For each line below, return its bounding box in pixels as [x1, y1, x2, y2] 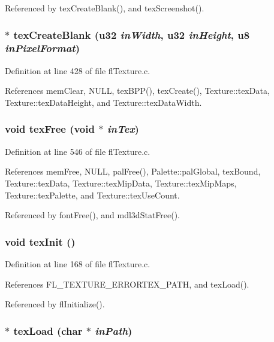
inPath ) [95, 323, 133, 338]
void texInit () [5, 234, 76, 249]
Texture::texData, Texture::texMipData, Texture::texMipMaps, [5, 176, 237, 189]
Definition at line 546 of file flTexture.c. [5, 145, 150, 157]
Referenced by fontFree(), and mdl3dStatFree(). [5, 209, 180, 221]
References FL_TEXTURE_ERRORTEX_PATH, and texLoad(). [5, 277, 249, 290]
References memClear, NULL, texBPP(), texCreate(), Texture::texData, [5, 84, 270, 97]
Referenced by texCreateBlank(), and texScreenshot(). [5, 2, 204, 14]
